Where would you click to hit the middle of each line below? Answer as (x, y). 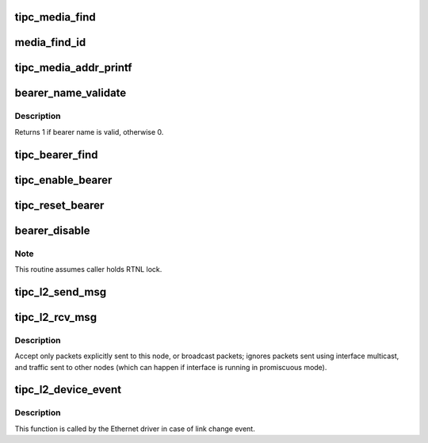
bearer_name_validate (71, 93)
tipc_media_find (55, 17)
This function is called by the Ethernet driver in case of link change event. (135, 429)
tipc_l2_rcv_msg (56, 317)
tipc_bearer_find (56, 155)
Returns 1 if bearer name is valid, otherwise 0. (89, 132)
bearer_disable (52, 230)
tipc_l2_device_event (68, 390)
